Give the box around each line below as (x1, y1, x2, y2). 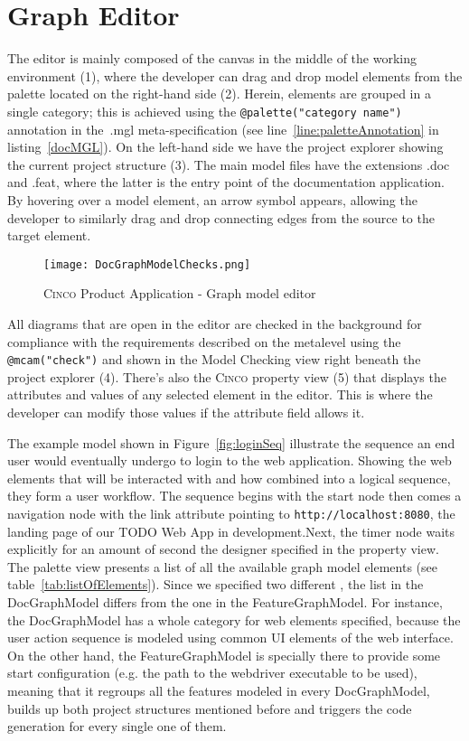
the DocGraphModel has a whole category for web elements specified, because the (7, 610, 461, 629)
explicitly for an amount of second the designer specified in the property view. (7, 539, 439, 558)
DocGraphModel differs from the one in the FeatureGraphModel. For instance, (7, 593, 443, 611)
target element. (7, 226, 91, 245)
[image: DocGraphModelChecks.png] (43, 258, 251, 271)
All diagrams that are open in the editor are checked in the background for (7, 314, 422, 333)
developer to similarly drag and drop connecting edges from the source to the (7, 208, 435, 227)
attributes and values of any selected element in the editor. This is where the (7, 385, 433, 404)
